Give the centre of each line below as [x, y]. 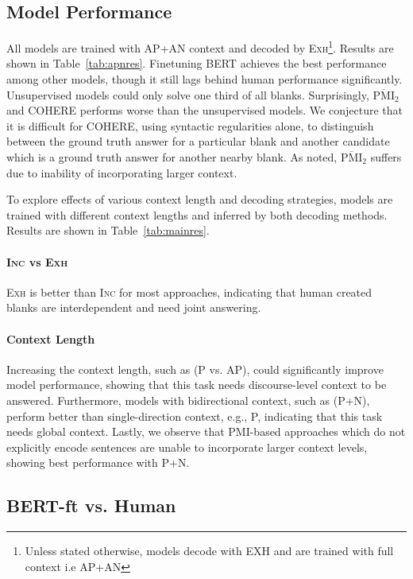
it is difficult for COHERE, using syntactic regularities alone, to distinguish [190, 125]
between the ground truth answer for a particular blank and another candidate [198, 141]
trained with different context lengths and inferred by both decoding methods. [197, 214]
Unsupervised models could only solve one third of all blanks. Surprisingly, [188, 94]
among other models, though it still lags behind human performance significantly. [205, 79]
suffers [386, 157]
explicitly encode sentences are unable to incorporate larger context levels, [187, 447]
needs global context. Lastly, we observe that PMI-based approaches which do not [206, 431]
